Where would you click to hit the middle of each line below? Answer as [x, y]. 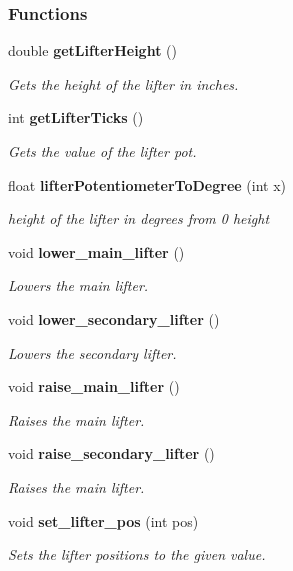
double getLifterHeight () [92, 50]
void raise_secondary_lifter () [111, 453]
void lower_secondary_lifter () [114, 318]
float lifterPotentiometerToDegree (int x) [147, 184]
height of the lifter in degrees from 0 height [139, 218]
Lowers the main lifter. [78, 285]
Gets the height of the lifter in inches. [123, 83]
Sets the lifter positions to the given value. [137, 554]
